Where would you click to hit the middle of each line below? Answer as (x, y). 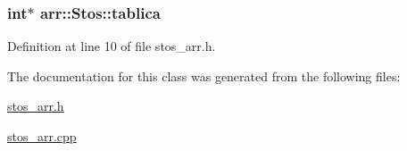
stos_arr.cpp (42, 136)
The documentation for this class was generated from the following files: (204, 75)
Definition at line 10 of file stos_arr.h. (112, 46)
